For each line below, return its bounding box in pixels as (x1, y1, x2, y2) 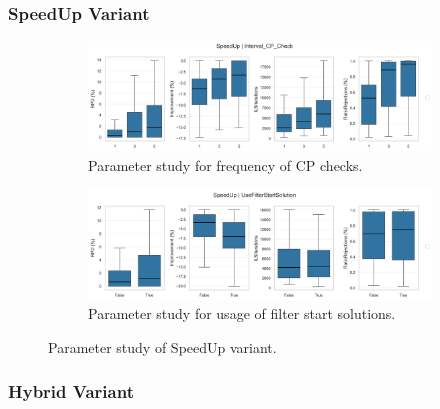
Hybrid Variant (8, 379, 134, 404)
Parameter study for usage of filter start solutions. (88, 303, 396, 324)
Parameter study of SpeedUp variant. (48, 336, 277, 357)
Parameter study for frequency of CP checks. (88, 155, 363, 175)
